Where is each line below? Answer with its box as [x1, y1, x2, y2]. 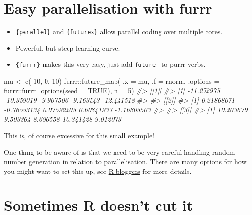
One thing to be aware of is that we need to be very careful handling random [4, 147, 235, 157]
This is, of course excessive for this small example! [4, 130, 155, 140]
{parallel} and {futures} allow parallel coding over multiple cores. [15, 26, 223, 37]
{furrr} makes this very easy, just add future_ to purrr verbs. [15, 59, 206, 69]
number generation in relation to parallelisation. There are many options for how [4, 156, 247, 167]
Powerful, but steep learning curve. [15, 43, 120, 53]
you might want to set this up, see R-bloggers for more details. [4, 166, 192, 176]
